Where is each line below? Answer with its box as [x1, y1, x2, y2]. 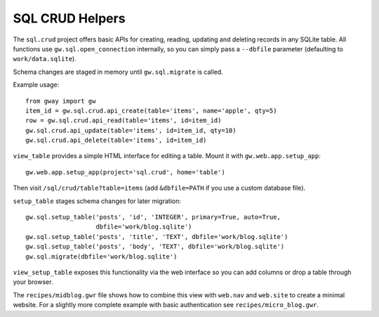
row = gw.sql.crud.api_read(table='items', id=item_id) [25, 117, 222, 124]
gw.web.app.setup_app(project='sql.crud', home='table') [25, 168, 226, 176]
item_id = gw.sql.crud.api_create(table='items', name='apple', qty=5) [25, 106, 277, 115]
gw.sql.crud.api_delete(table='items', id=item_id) [25, 136, 207, 144]
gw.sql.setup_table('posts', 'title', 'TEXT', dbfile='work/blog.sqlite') [25, 233, 288, 240]
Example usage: [13, 81, 60, 89]
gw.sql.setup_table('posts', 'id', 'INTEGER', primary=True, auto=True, [25, 213, 281, 221]
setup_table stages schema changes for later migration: [13, 197, 182, 205]
